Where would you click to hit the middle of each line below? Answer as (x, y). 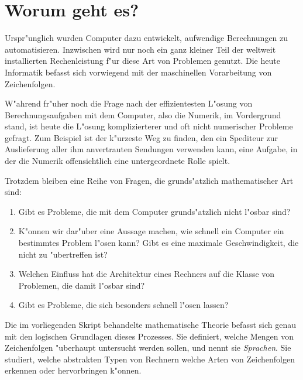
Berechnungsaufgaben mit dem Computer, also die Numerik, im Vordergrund (143, 114)
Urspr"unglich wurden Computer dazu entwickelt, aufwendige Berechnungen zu (147, 38)
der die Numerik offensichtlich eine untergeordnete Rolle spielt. (118, 161)
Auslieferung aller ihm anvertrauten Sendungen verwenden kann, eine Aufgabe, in (151, 149)
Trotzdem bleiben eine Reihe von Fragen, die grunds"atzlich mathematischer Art (149, 180)
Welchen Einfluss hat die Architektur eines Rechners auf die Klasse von (147, 274)
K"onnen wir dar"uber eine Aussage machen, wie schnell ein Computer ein (151, 231)
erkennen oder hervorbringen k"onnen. (73, 370)
